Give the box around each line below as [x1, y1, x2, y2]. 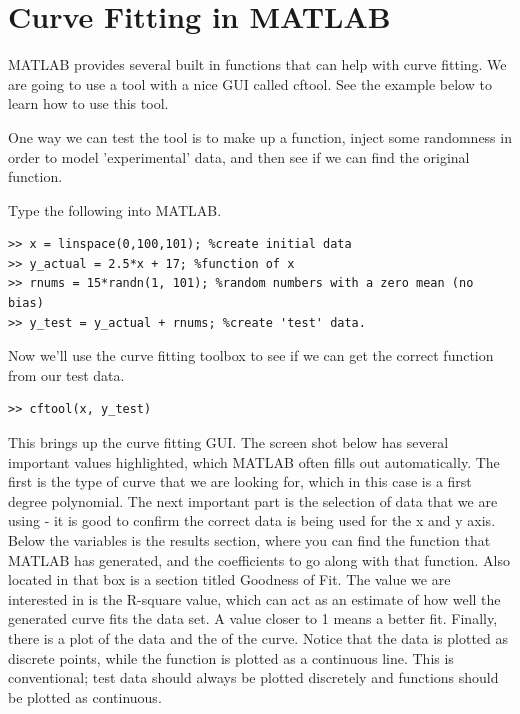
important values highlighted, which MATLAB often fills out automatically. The [8, 451, 500, 472]
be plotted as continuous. [8, 686, 162, 707]
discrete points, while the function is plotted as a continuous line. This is [8, 647, 454, 668]
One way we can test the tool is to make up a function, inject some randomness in [8, 126, 512, 147]
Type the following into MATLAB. [8, 199, 222, 220]
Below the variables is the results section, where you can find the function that [8, 530, 491, 550]
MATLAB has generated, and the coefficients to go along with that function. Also [8, 549, 510, 570]
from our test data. [8, 364, 125, 385]
